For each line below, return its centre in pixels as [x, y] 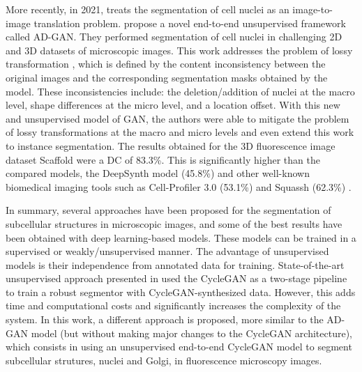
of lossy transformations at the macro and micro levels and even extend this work [180, 132]
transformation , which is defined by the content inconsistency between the [166, 64]
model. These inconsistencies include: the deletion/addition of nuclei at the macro [180, 91]
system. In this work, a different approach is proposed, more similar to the [165, 319]
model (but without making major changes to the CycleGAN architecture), [192, 333]
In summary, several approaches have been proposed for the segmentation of [168, 210]
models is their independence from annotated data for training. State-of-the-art [175, 264]
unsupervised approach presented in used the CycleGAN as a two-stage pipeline [176, 278]
